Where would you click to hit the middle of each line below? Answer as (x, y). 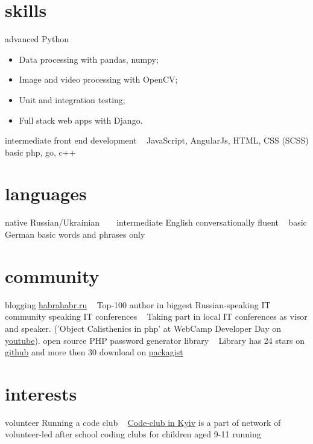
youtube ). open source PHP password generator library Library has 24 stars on (155, 340)
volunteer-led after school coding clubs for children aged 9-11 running (133, 434)
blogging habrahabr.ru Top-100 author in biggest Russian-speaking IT (138, 304)
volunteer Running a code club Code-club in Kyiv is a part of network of (143, 422)
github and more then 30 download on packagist (94, 352)
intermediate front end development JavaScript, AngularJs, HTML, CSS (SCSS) (157, 140)
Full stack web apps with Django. (81, 120)
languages (46, 193)
